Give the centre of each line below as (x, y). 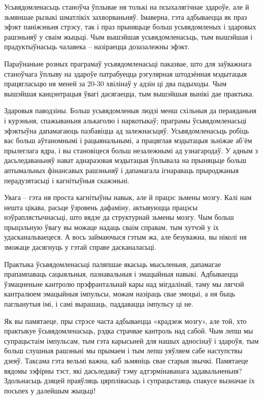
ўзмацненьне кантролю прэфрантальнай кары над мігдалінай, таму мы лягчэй (124, 284)
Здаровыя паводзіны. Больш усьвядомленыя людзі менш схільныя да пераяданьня (130, 110)
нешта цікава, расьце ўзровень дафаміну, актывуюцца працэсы (101, 207)
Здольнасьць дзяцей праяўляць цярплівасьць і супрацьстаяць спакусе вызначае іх (129, 380)
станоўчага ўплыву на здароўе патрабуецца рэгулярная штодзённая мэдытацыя (125, 73)
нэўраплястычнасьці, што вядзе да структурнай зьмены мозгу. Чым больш (119, 217)
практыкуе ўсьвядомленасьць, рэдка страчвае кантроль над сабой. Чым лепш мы (129, 331)
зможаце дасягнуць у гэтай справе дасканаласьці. (80, 247)
